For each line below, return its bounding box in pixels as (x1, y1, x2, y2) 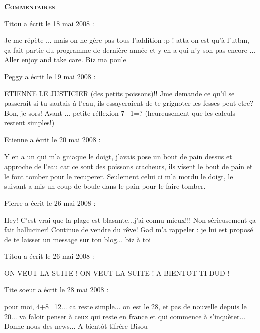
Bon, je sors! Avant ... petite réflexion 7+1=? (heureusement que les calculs (4, 107, 236, 118)
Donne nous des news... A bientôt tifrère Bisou (4, 321, 148, 331)
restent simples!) (4, 117, 55, 128)
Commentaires (4, 1, 55, 11)
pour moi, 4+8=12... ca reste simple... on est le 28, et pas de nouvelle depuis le (4, 301, 247, 312)
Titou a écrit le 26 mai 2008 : (4, 251, 94, 261)
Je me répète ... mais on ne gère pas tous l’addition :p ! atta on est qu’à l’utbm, (4, 35, 250, 45)
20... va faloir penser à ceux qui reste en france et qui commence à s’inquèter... (4, 311, 246, 321)
